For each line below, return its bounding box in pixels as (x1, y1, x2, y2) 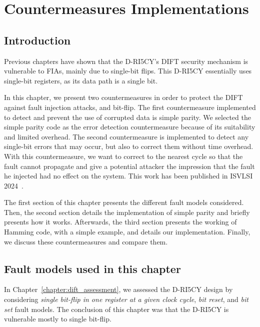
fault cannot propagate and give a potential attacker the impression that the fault (4, 160, 255, 171)
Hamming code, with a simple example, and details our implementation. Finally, (4, 226, 250, 237)
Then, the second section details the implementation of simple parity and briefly (4, 206, 250, 217)
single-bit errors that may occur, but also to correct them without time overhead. (4, 141, 253, 151)
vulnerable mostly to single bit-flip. (4, 313, 111, 324)
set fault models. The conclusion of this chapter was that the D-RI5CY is (4, 303, 229, 314)
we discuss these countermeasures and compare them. (4, 236, 168, 246)
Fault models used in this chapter (4, 260, 181, 276)
